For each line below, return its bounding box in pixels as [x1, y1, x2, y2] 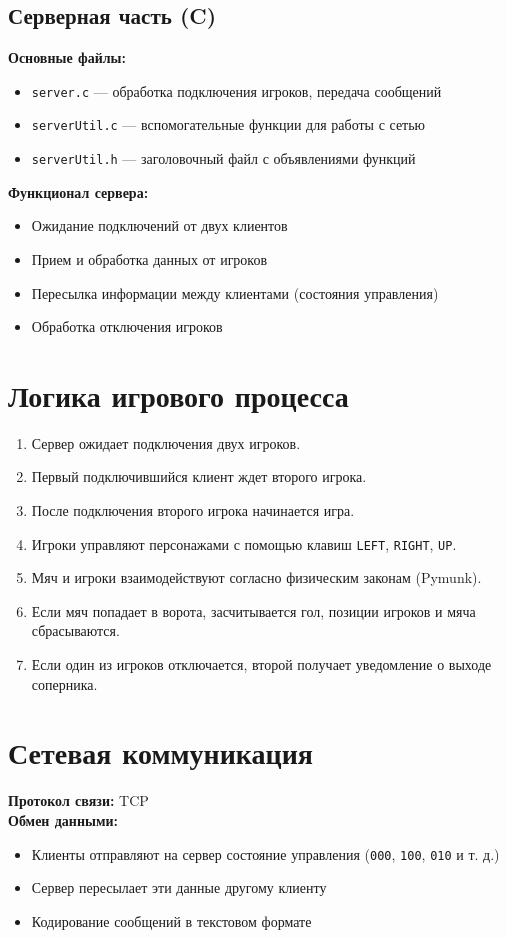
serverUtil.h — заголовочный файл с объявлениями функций [31, 148, 416, 169]
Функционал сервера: [8, 181, 149, 202]
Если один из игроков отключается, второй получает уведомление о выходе [31, 654, 492, 675]
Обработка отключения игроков [31, 316, 223, 337]
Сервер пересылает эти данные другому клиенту [31, 877, 327, 898]
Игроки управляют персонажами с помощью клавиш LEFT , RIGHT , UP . [31, 533, 457, 554]
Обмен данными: [8, 809, 119, 830]
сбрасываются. [31, 620, 120, 641]
